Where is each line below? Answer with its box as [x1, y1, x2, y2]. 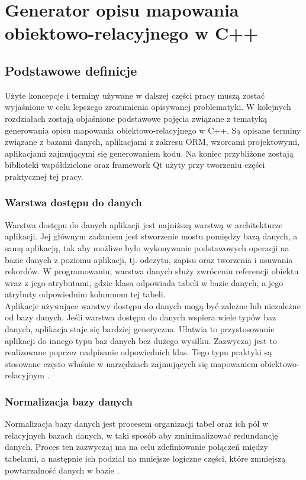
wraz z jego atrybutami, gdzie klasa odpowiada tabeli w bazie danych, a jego [5, 276, 284, 288]
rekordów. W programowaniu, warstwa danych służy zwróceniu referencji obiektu [5, 265, 299, 277]
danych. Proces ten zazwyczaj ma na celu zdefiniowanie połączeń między [5, 440, 268, 453]
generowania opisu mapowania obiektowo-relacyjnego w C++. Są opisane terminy [5, 124, 301, 136]
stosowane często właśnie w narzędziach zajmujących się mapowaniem [5, 357, 258, 369]
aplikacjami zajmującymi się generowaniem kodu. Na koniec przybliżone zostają [5, 147, 294, 159]
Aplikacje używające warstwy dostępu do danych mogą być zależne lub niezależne [5, 299, 301, 312]
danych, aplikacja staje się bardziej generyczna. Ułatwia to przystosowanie [5, 323, 275, 335]
